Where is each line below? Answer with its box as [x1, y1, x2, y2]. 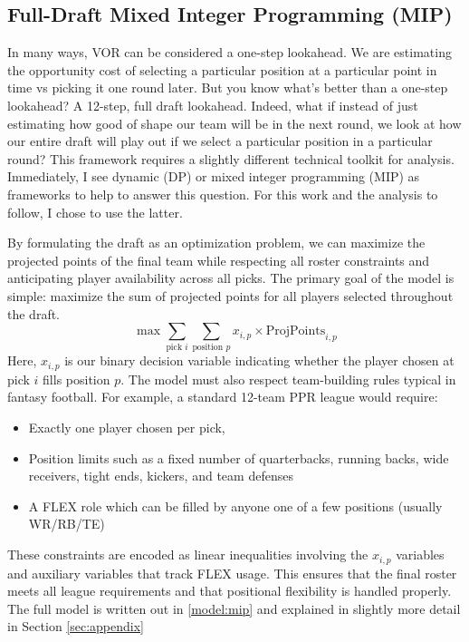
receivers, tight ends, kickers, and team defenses [28, 466, 293, 485]
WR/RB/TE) [28, 514, 105, 533]
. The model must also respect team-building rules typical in [120, 369, 456, 388]
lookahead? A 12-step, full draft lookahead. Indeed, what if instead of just [7, 95, 418, 114]
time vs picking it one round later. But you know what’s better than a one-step [7, 78, 448, 97]
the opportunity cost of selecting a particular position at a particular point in [7, 60, 437, 79]
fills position [43, 369, 110, 388]
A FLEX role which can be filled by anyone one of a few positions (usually [28, 496, 443, 515]
